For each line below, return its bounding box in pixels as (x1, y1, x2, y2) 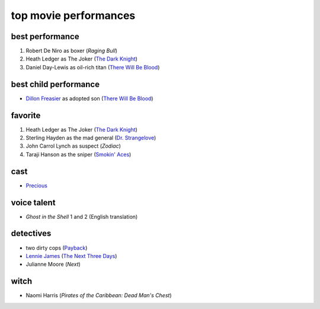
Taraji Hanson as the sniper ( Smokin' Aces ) (25, 151, 132, 158)
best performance (11, 31, 79, 42)
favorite (11, 110, 41, 120)
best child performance (11, 79, 100, 89)
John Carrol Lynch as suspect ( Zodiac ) (25, 142, 121, 149)
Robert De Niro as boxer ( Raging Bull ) (25, 47, 118, 55)
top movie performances (11, 9, 136, 22)
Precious (25, 181, 47, 189)
